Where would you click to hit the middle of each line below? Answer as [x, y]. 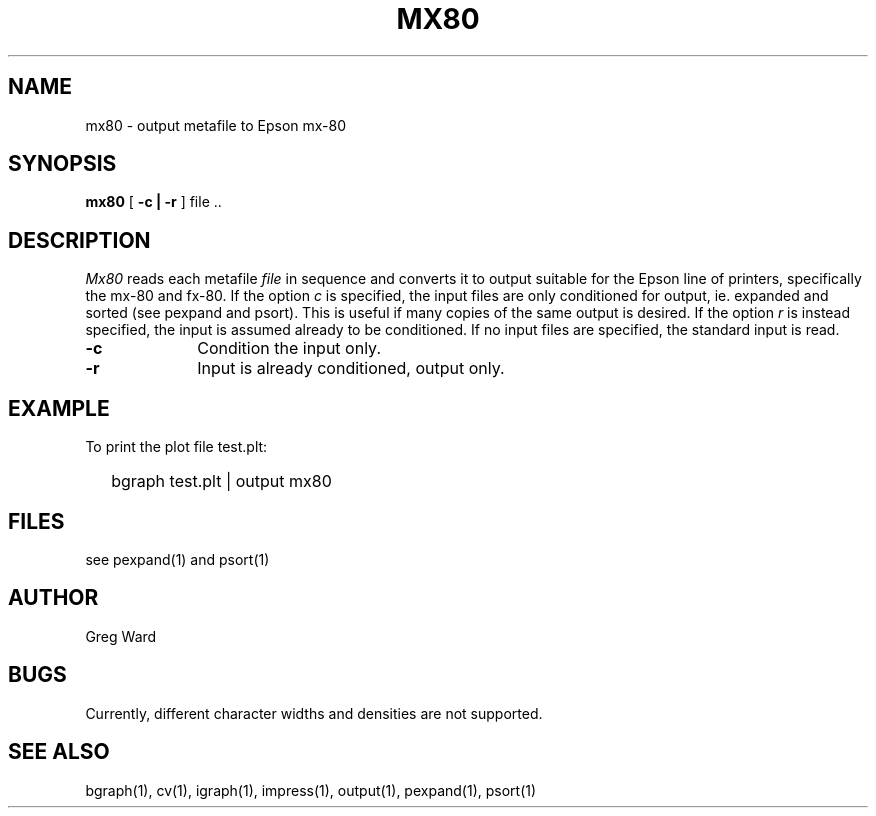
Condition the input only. [289, 348]
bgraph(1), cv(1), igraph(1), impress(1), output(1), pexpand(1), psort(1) [311, 790]
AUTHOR [53, 598]
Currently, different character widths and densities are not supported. [314, 713]
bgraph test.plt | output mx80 [221, 481]
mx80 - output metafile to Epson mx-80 [216, 125]
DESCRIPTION [79, 240]
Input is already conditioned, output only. [351, 368]
